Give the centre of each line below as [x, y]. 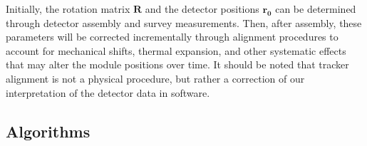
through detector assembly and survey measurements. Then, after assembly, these [184, 22]
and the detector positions [202, 9]
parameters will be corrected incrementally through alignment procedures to [172, 37]
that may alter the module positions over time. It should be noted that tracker [177, 64]
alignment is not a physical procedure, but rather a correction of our [155, 78]
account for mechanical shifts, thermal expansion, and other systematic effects [176, 50]
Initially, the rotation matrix [68, 9]
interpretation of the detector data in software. [108, 92]
